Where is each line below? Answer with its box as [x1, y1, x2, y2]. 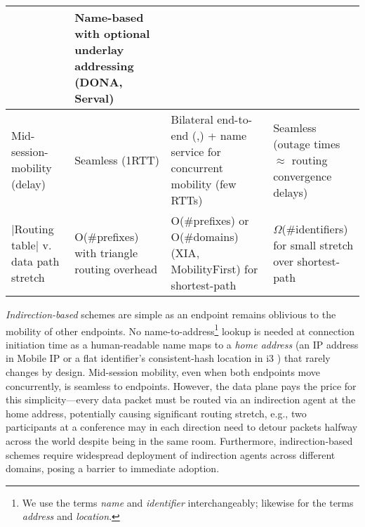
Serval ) [74, 90, 114, 106]
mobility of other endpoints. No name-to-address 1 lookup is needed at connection [6, 321, 355, 338]
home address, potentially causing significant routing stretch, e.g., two [6, 405, 307, 420]
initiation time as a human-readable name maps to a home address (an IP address [6, 337, 359, 351]
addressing [74, 58, 134, 74]
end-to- [217, 111, 252, 127]
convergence [273, 167, 332, 184]
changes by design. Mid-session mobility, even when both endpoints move [6, 365, 321, 379]
